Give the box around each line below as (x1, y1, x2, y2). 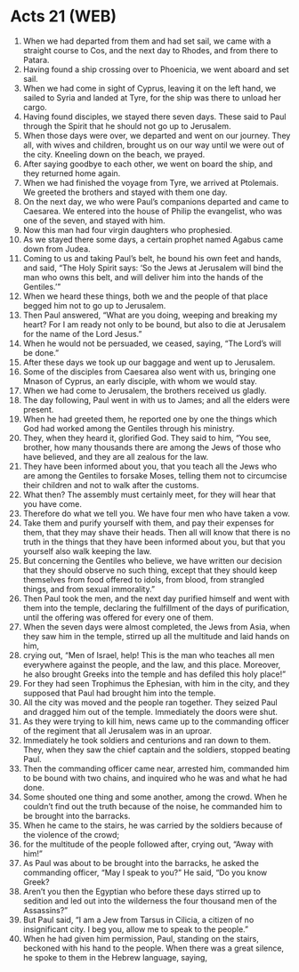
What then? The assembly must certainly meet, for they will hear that (22, 489, 277, 500)
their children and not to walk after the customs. (22, 479, 199, 490)
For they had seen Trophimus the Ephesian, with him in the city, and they (22, 678, 290, 688)
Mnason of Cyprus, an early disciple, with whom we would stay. (22, 375, 257, 386)
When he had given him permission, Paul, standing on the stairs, (22, 933, 259, 944)
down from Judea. (22, 243, 92, 254)
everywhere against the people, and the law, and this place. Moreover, (22, 659, 281, 670)
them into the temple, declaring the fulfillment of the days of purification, (22, 602, 290, 613)
